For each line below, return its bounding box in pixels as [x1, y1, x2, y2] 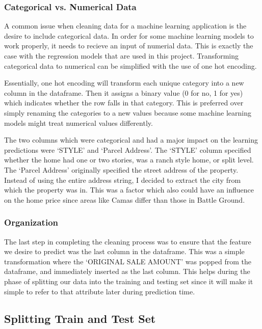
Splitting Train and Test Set [4, 311, 156, 326]
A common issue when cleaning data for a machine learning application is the [4, 20, 247, 31]
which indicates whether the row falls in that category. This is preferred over [4, 97, 244, 108]
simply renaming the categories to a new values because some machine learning [4, 107, 251, 118]
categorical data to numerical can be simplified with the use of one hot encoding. [4, 60, 257, 71]
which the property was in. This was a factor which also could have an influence [4, 184, 254, 195]
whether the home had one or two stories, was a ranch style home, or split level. [4, 154, 254, 165]
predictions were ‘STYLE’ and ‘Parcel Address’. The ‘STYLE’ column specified [4, 144, 251, 155]
